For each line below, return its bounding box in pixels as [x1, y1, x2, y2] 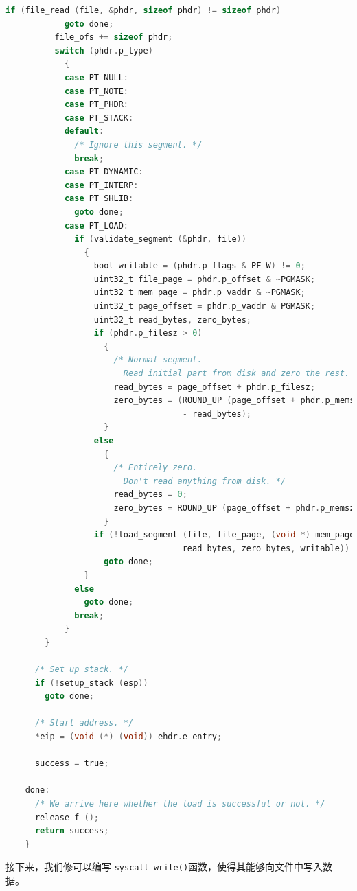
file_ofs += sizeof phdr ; [54, 32, 173, 43]
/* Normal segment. [113, 355, 203, 365]
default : [64, 126, 104, 137]
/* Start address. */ [34, 718, 134, 728]
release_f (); [34, 812, 100, 822]
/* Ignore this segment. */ [74, 139, 203, 150]
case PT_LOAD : [64, 220, 128, 231]
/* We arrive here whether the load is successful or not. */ [34, 799, 325, 809]
